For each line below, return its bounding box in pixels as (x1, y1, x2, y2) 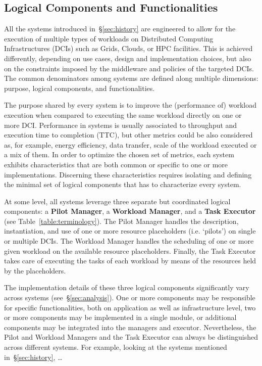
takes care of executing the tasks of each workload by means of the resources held (4, 255, 256, 266)
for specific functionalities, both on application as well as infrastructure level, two (4, 302, 256, 312)
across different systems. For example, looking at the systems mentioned (4, 342, 227, 352)
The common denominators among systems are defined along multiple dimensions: (4, 73, 258, 83)
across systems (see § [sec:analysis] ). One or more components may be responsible (4, 292, 255, 303)
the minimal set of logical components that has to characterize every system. (4, 179, 241, 190)
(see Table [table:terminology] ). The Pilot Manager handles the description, (4, 215, 239, 226)
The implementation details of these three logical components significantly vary (4, 282, 249, 293)
